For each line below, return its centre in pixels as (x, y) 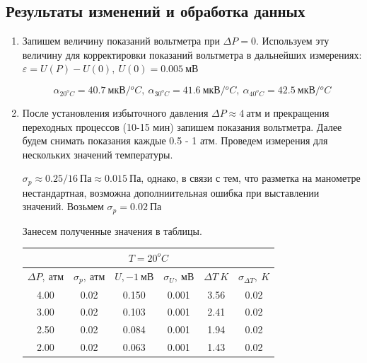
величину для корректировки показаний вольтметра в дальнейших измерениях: (192, 54)
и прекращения (297, 112)
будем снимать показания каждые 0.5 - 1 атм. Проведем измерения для (175, 140)
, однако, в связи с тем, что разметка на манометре (251, 178)
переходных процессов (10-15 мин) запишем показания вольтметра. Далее (182, 126)
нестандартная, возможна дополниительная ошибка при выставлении (171, 192)
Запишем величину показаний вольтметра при (121, 41)
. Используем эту (292, 41)
